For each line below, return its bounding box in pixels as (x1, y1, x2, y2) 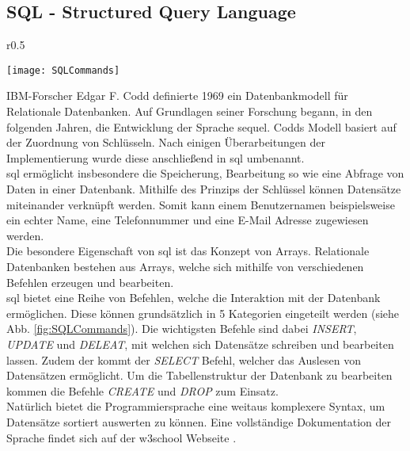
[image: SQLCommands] (6, 64, 120, 76)
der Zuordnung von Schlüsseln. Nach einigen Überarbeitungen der (6, 134, 325, 151)
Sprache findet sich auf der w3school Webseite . (6, 429, 237, 445)
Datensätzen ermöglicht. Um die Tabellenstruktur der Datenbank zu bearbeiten (6, 367, 393, 384)
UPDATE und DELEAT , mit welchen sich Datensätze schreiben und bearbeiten (6, 335, 394, 352)
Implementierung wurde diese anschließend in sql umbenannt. (6, 149, 305, 166)
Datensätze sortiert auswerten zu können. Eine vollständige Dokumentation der (6, 413, 391, 430)
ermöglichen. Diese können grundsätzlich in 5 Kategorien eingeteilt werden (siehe (6, 304, 400, 321)
